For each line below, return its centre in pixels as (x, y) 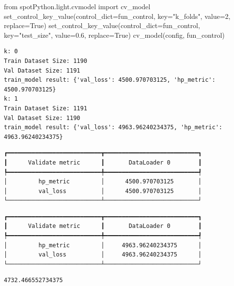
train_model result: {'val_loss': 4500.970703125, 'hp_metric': (110, 80)
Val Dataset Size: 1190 (42, 118)
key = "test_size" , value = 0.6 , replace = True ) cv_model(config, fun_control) (114, 35)
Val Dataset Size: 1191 (42, 70)
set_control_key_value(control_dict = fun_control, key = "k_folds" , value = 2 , (117, 16)
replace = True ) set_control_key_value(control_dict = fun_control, (102, 25)
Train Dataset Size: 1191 (46, 108)
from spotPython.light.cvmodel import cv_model (77, 6)
